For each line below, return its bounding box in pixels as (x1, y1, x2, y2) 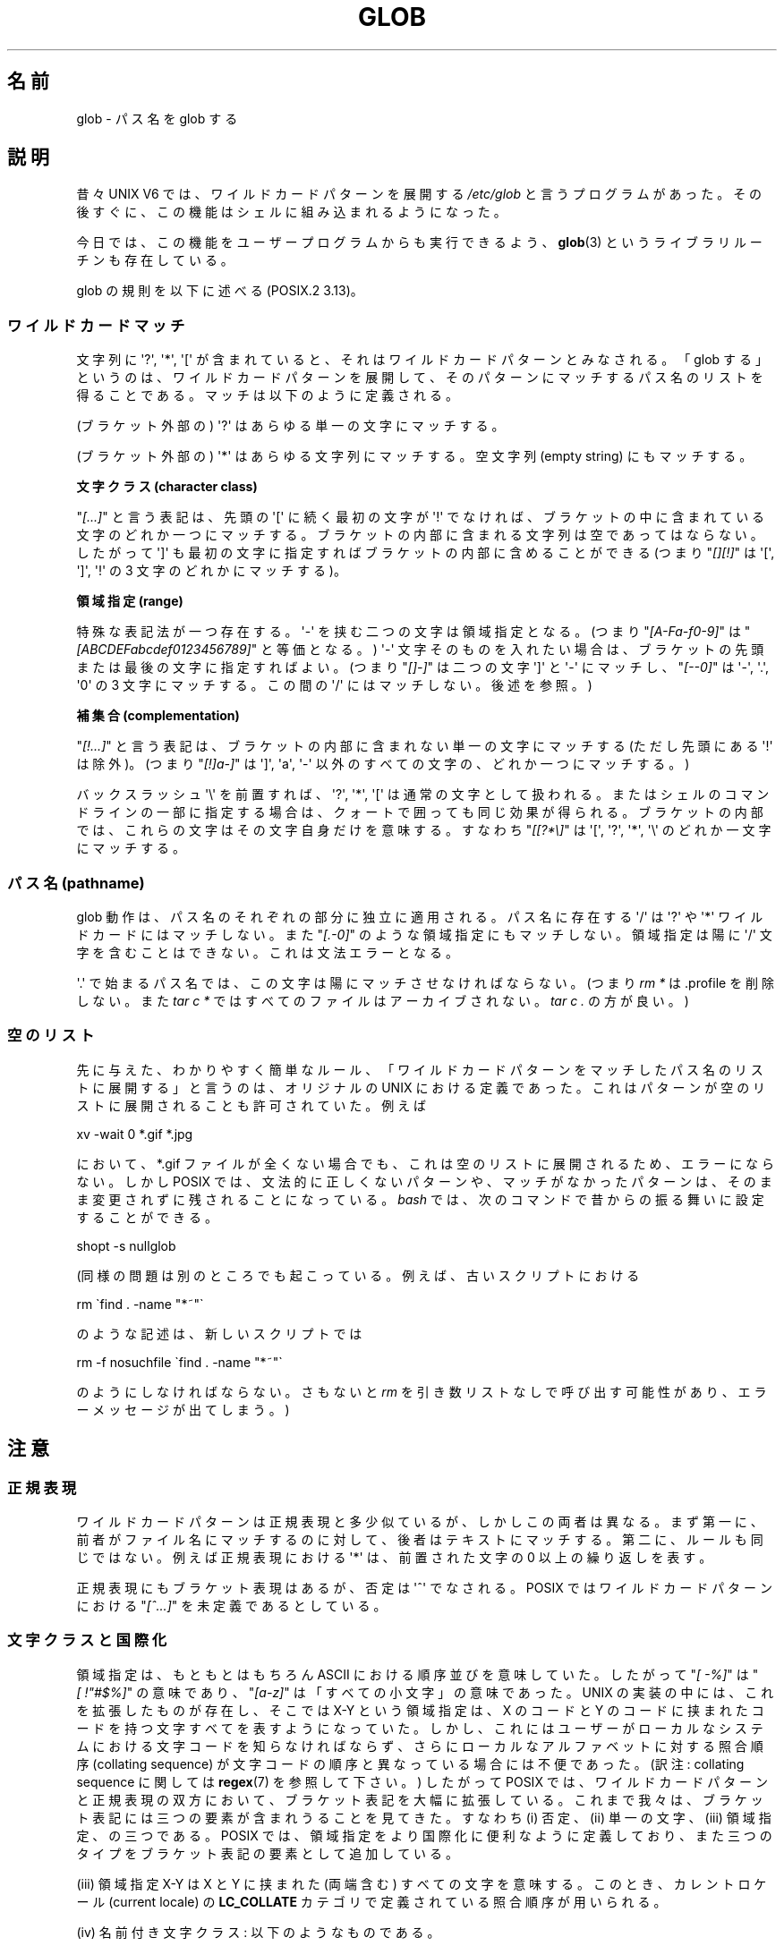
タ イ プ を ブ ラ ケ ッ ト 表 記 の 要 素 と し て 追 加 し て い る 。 (76, 1845, 458, 1861)
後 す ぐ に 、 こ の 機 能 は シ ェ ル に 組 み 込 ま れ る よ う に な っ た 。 (76, 204, 507, 220)
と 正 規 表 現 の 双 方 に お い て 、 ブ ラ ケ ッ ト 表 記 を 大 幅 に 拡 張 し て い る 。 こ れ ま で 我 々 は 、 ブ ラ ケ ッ (76, 1791, 763, 1807)
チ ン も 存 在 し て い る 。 (76, 252, 234, 268)
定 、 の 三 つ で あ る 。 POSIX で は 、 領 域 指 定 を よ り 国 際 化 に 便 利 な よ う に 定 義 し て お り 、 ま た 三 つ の (76, 1827, 772, 1843)
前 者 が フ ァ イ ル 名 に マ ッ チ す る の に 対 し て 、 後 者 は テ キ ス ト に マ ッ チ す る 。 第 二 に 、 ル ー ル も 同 (76, 1531, 763, 1547)
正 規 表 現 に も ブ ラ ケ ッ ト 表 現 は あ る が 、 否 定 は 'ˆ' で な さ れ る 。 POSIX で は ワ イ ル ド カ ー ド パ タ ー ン (76, 1579, 772, 1595)
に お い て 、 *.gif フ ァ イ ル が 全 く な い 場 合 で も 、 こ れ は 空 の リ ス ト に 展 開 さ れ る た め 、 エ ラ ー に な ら (76, 1155, 775, 1171)
